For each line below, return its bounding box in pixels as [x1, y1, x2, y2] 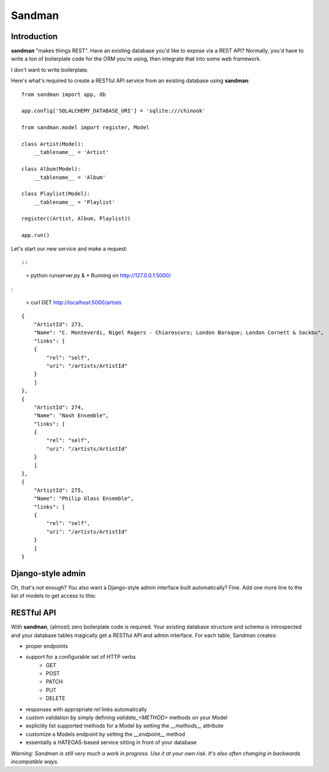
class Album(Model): [21, 166, 81, 172]
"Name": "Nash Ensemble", [33, 412, 109, 419]
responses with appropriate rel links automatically [25, 706, 147, 713]
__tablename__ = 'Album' [33, 174, 106, 181]
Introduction [11, 31, 58, 41]
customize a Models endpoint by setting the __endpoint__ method [25, 731, 186, 738]
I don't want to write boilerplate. [11, 66, 89, 73]
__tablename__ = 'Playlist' [33, 198, 115, 206]
